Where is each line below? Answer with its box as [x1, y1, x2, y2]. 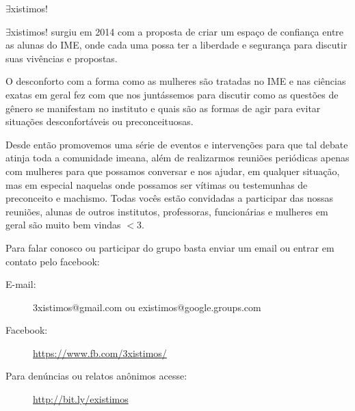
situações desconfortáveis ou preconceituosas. [5, 114, 194, 129]
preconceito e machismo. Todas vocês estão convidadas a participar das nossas [5, 191, 334, 205]
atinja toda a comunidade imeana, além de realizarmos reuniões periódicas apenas [5, 150, 350, 165]
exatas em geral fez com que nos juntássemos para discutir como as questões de [5, 87, 339, 101]
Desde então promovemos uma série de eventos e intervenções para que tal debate [5, 137, 348, 151]
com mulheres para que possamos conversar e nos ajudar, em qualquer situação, [5, 163, 340, 178]
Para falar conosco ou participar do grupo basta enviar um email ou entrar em [5, 240, 334, 254]
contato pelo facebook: [5, 254, 100, 268]
